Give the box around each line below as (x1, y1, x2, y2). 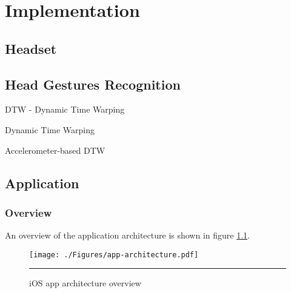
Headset (5, 39, 57, 58)
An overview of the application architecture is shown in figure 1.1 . (5, 229, 250, 242)
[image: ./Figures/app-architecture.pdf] (29, 250, 199, 259)
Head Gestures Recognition (5, 74, 181, 93)
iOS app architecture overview (29, 277, 141, 289)
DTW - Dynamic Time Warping (5, 103, 125, 116)
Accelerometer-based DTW (5, 143, 105, 156)
